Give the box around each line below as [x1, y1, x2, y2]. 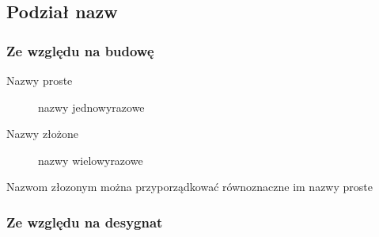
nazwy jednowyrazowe [38, 98, 145, 115]
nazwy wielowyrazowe [38, 151, 143, 168]
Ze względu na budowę [6, 40, 154, 60]
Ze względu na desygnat [6, 212, 163, 231]
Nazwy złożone [6, 125, 79, 142]
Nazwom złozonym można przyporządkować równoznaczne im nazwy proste [6, 178, 373, 195]
